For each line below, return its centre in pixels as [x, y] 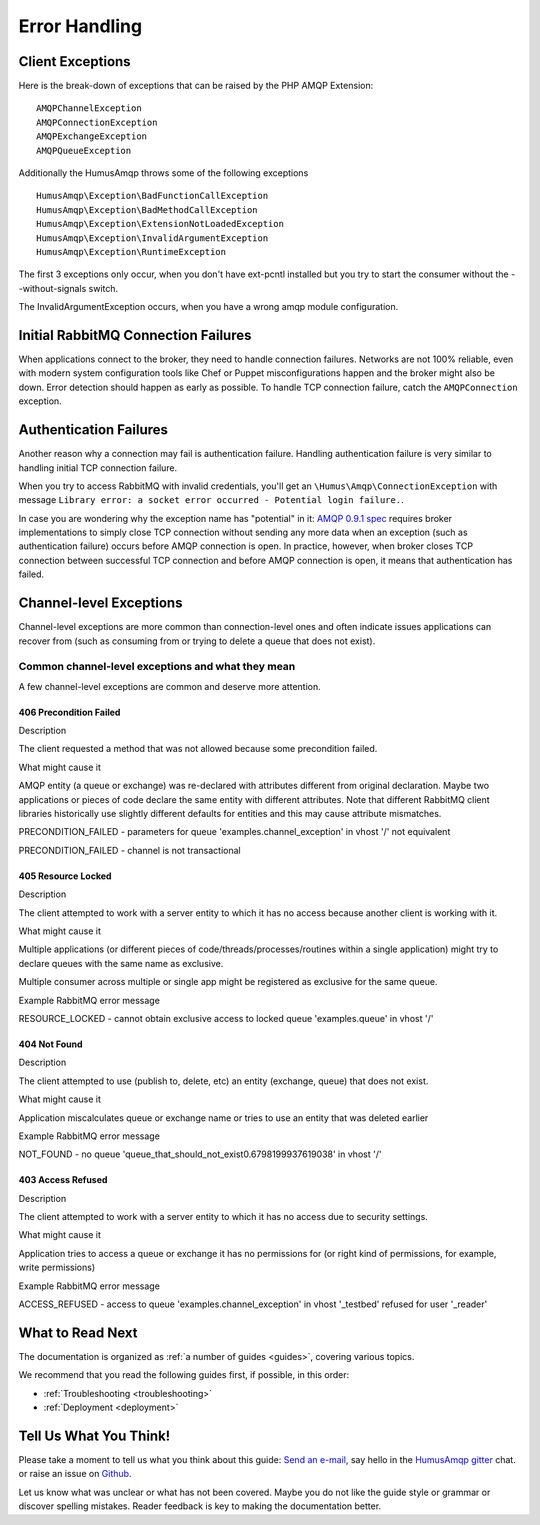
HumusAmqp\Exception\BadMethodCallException [147, 209]
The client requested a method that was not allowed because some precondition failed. [198, 749]
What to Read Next [78, 1332]
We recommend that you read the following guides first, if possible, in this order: [184, 1375]
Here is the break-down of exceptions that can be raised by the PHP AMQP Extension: [196, 86]
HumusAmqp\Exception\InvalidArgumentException [152, 238]
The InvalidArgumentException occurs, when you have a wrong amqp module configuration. [208, 307]
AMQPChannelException [89, 108]
